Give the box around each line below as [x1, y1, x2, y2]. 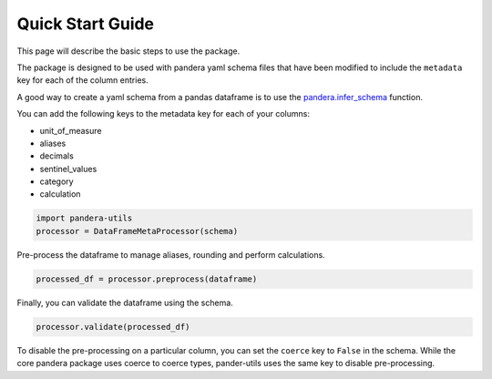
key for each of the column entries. [16, 75, 149, 86]
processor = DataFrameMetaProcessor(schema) [36, 226, 239, 236]
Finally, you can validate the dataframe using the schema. [16, 297, 234, 308]
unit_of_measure [39, 125, 102, 136]
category [39, 176, 74, 187]
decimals [39, 150, 75, 161]
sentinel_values [39, 163, 97, 174]
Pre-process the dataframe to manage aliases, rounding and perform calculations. [16, 249, 325, 260]
